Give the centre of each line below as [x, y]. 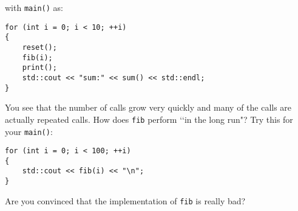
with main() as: [34, 7]
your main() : [29, 131]
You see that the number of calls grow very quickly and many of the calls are [148, 107]
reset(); [39, 47]
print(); [39, 68]
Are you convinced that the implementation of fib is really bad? [125, 200]
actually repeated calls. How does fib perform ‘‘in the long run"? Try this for [149, 119]
